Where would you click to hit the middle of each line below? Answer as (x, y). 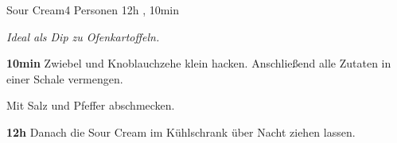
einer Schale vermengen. (65, 78)
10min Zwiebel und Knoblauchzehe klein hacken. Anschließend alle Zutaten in (199, 63)
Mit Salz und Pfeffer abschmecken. (91, 105)
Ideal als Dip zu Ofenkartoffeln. (83, 36)
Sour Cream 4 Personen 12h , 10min (93, 10)
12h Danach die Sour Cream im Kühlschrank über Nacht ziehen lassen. (181, 131)
